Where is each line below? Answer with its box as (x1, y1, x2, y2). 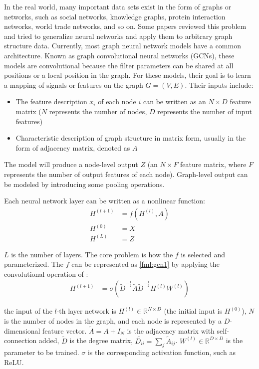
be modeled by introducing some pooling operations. (4, 179, 165, 189)
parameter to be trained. (4, 347, 79, 358)
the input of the (4, 306, 52, 316)
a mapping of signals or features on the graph (4, 79, 143, 90)
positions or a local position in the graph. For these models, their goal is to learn (4, 70, 251, 80)
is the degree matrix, (69, 335, 133, 346)
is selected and (181, 249, 226, 259)
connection (4, 335, 37, 346)
